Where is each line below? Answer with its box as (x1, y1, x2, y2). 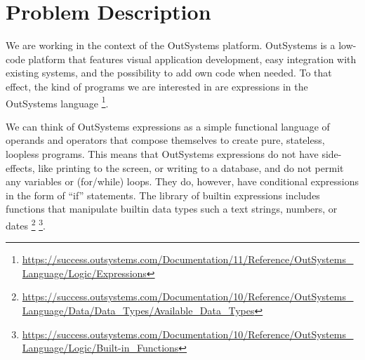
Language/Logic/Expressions (22, 265, 147, 280)
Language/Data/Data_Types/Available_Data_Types (22, 302, 255, 317)
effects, (6, 160, 35, 175)
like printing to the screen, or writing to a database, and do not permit (38, 160, 344, 175)
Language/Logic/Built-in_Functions (22, 340, 179, 355)
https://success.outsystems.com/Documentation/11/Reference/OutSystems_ (22, 252, 354, 267)
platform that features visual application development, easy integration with (28, 51, 357, 66)
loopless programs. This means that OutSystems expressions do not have (6, 146, 319, 161)
